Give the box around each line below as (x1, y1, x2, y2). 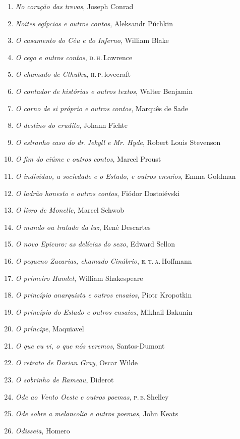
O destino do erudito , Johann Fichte (15, 120, 128, 130)
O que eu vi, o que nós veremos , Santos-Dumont (15, 340, 165, 351)
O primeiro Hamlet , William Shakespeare (15, 272, 143, 283)
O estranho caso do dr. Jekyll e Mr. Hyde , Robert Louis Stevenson (15, 136, 221, 147)
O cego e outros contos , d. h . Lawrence (15, 52, 133, 62)
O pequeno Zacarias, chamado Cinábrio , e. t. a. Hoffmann (15, 255, 192, 266)
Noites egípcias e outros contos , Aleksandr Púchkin (15, 18, 173, 28)
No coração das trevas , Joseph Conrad (15, 1, 134, 11)
